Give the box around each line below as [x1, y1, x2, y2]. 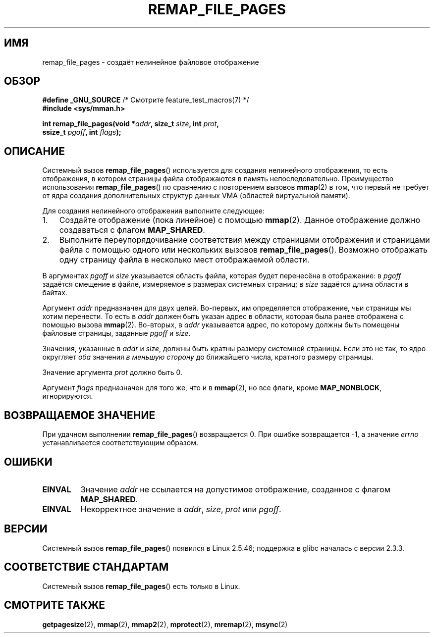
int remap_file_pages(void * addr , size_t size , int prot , [42, 119, 219, 128]
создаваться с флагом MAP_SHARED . [59, 225, 205, 235]
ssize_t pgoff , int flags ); [42, 128, 121, 137]
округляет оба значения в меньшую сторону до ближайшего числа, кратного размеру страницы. [42, 353, 374, 362]
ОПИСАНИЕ [4, 145, 65, 158]
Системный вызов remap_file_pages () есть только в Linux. [42, 582, 240, 590]
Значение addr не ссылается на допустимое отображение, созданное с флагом [80, 484, 390, 494]
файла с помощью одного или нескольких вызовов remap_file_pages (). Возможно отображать [59, 245, 428, 255]
